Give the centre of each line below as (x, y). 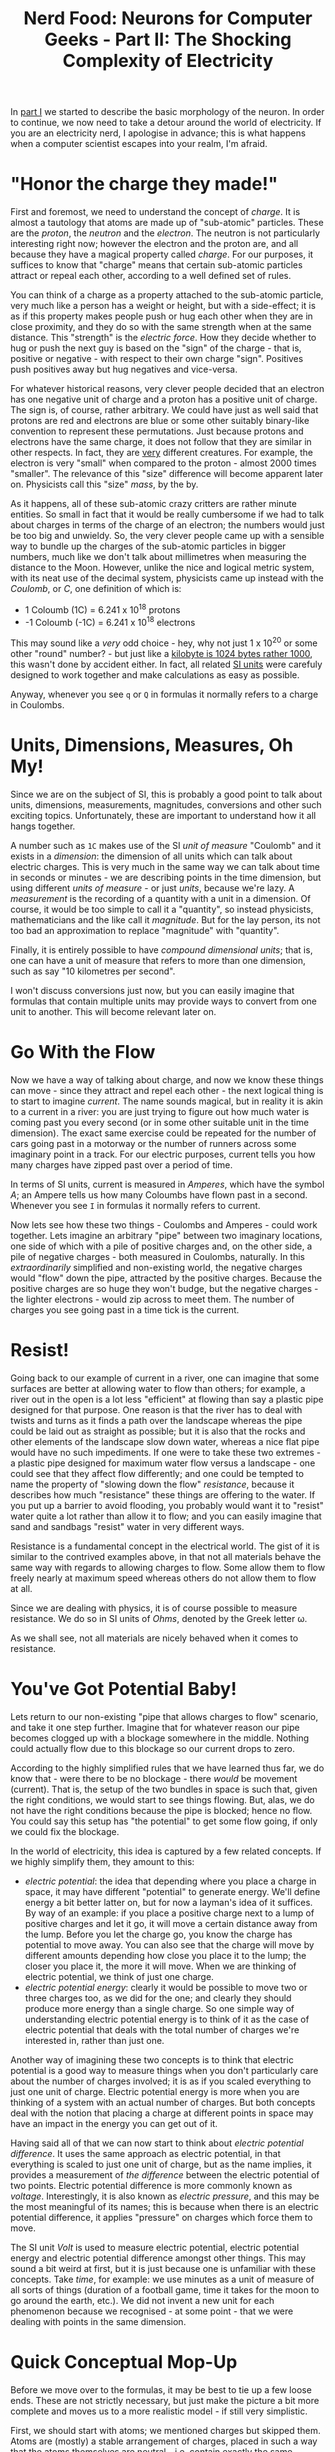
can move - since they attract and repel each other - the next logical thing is (167, 1090)
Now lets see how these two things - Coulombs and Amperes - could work (164, 1224)
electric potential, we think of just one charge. (119, 1976)
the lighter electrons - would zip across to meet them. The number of (152, 1299)
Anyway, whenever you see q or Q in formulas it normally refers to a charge (164, 694)
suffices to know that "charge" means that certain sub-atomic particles (156, 265)
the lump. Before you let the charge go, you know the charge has (158, 1934)
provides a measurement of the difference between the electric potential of (165, 2174)
